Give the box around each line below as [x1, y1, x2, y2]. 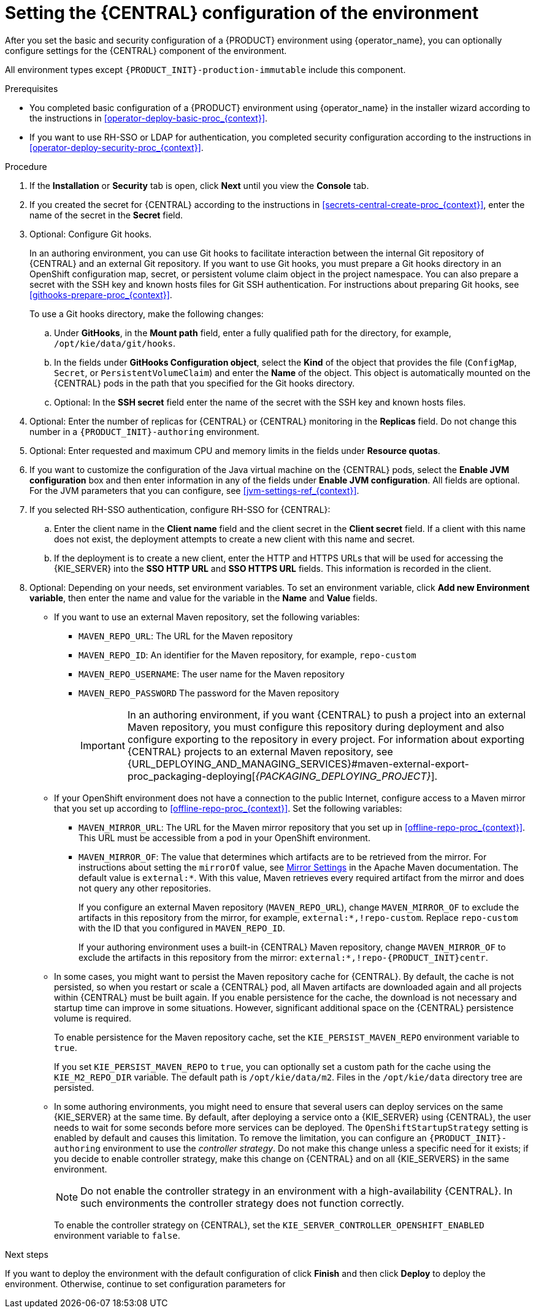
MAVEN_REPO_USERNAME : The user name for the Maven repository [78, 668, 345, 679]
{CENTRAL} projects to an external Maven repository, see [127, 745, 393, 758]
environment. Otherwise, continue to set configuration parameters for [5, 1278, 286, 1289]
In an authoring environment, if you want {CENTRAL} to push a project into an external [127, 708, 526, 721]
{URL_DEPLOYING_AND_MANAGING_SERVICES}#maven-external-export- [127, 757, 469, 770]
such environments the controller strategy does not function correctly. [80, 1196, 404, 1209]
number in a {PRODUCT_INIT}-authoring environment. [29, 426, 259, 437]
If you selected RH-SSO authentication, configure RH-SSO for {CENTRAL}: [29, 504, 331, 515]
